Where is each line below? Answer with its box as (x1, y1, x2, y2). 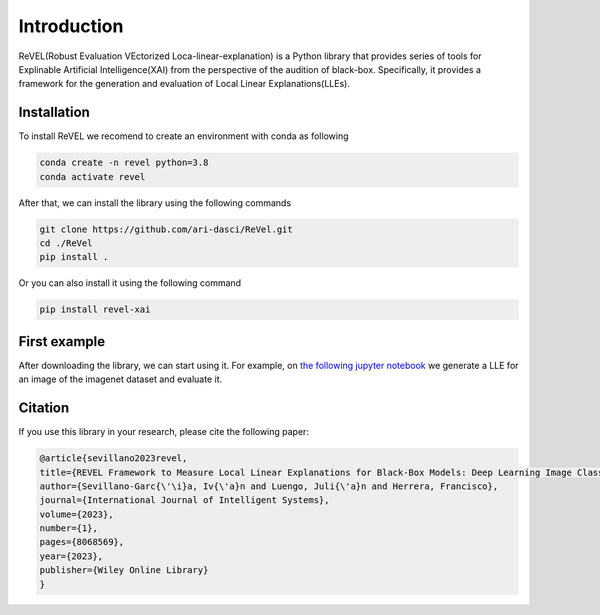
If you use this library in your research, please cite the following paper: (18, 426, 310, 438)
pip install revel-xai (39, 304, 151, 315)
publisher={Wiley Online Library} (39, 565, 209, 576)
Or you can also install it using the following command (18, 277, 242, 289)
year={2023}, (39, 550, 104, 562)
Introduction (18, 15, 124, 37)
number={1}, (39, 523, 99, 534)
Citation (18, 400, 70, 417)
